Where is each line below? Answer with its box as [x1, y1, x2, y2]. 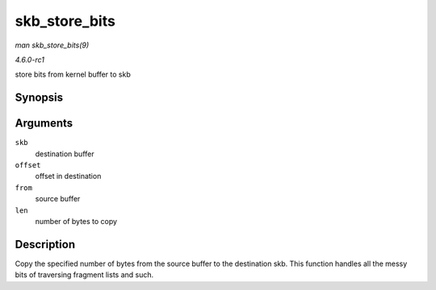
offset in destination [35, 172, 102, 181]
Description [15, 238, 76, 251]
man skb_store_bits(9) [15, 40, 90, 50]
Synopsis [15, 91, 64, 105]
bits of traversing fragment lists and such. [15, 270, 154, 280]
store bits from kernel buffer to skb [15, 69, 131, 80]
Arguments [15, 117, 73, 130]
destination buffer [35, 149, 94, 159]
